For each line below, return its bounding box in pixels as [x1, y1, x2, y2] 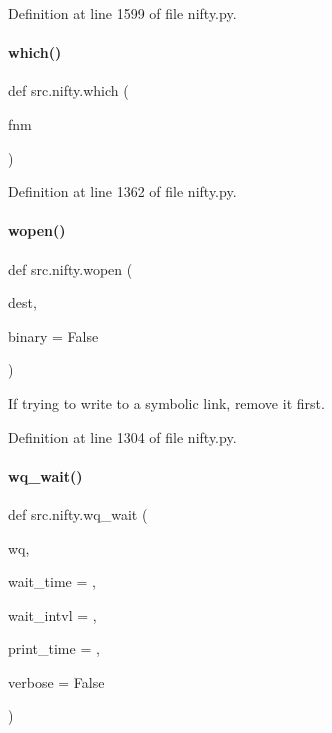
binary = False [8, 325, 99, 346]
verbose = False [8, 671, 105, 692]
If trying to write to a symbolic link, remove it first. [8, 392, 325, 413]
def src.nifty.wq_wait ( [8, 503, 148, 524]
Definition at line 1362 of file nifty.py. [8, 181, 237, 202]
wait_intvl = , [8, 604, 97, 625]
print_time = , [8, 638, 100, 659]
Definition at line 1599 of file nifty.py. [8, 3, 237, 23]
